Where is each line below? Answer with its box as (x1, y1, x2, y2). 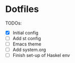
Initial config (12, 29, 39, 35)
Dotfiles (5, 3, 39, 15)
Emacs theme (12, 41, 42, 47)
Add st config (12, 35, 42, 41)
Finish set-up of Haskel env (12, 52, 70, 58)
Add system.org (12, 46, 47, 53)
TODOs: (5, 20, 22, 26)
